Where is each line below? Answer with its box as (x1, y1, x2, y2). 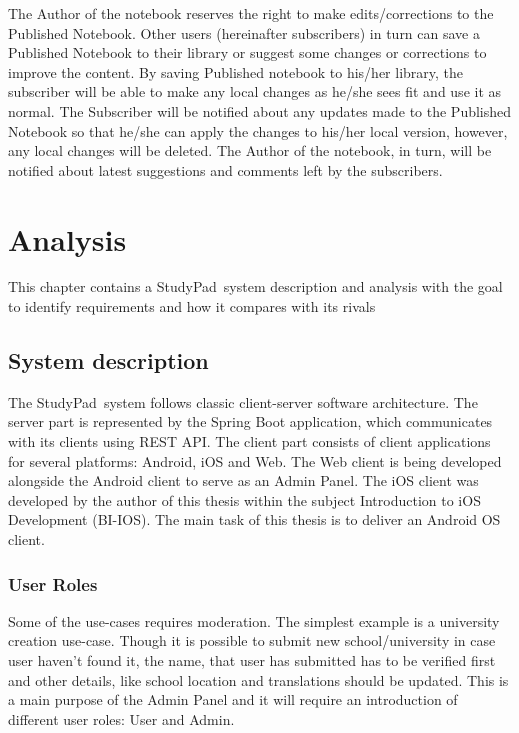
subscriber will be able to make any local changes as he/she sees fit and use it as (8, 81, 502, 102)
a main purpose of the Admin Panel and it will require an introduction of (8, 689, 458, 710)
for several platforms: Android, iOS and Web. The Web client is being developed (8, 450, 502, 471)
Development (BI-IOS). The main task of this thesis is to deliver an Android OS (8, 509, 501, 530)
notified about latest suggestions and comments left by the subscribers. (8, 159, 443, 180)
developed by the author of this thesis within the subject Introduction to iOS (8, 489, 481, 510)
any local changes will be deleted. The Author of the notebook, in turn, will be (8, 140, 492, 161)
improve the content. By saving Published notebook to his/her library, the (8, 61, 464, 82)
